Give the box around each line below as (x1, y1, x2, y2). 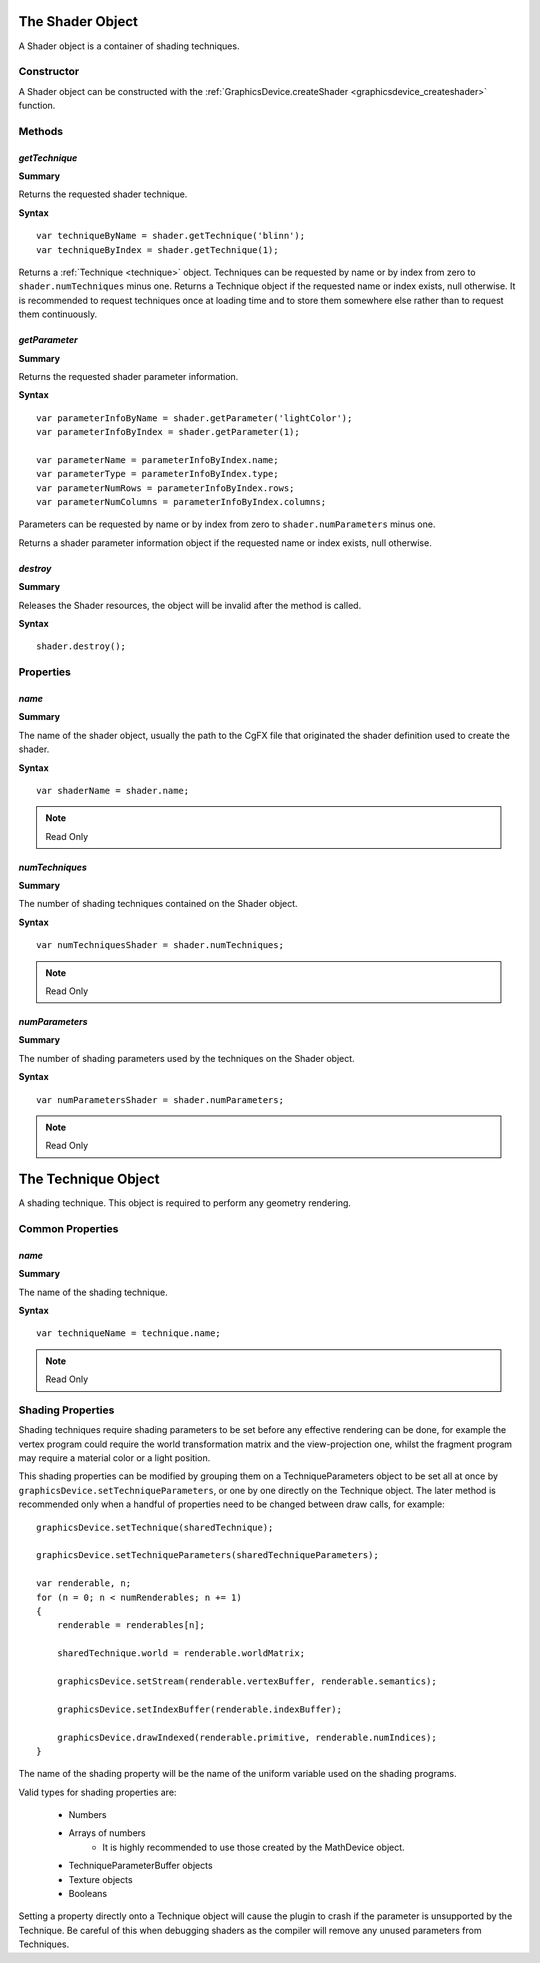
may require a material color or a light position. (18, 1452, 211, 1464)
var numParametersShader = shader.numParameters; (36, 1094, 285, 1105)
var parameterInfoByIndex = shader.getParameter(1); (36, 426, 300, 438)
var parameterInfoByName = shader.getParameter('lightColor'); (36, 412, 353, 424)
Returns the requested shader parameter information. (18, 370, 239, 382)
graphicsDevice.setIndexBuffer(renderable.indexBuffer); (56, 1703, 342, 1715)
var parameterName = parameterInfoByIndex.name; (36, 454, 279, 465)
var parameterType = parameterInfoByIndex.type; (36, 468, 279, 480)
